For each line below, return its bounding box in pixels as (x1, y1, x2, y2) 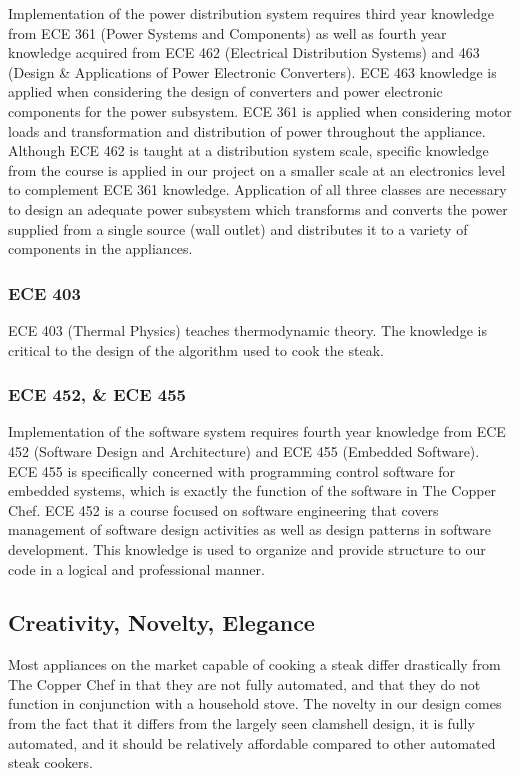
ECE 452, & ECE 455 (8, 382, 187, 407)
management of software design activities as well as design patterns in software (8, 519, 491, 540)
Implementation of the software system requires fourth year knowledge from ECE (8, 421, 506, 442)
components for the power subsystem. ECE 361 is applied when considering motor (8, 100, 512, 121)
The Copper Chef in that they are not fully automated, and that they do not (8, 673, 481, 694)
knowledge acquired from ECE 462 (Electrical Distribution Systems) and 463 (8, 42, 480, 63)
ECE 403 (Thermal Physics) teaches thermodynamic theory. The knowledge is (8, 319, 487, 340)
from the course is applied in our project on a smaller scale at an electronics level (8, 159, 506, 180)
